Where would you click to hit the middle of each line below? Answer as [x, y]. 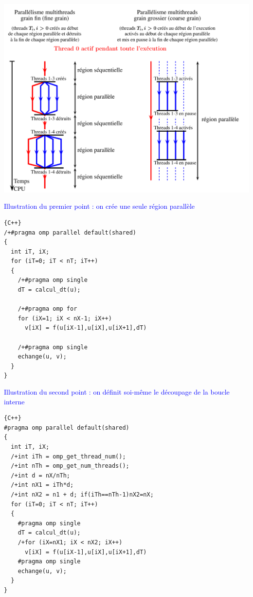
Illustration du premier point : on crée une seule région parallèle [99, 206]
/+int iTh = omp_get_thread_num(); [68, 456]
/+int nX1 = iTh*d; [42, 485]
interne [14, 401]
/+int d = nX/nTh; [41, 475]
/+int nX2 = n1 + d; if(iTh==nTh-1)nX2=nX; [82, 494]
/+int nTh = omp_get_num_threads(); [70, 466]
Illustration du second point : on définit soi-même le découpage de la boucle [117, 392]
